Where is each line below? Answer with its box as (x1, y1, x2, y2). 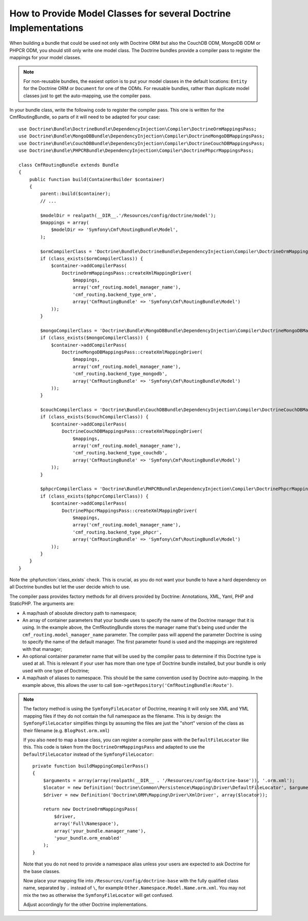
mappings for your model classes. (9, 55, 82, 61)
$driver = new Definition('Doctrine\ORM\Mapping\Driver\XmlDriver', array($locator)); (43, 792, 268, 798)
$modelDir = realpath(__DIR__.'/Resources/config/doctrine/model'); (40, 212, 217, 218)
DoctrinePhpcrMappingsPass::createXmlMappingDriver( (62, 507, 198, 513)
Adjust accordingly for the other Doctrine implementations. (23, 901, 148, 908)
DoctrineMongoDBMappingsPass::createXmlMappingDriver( (62, 349, 203, 355)
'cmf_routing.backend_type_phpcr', (72, 529, 162, 535)
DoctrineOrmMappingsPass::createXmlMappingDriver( (62, 270, 192, 276)
